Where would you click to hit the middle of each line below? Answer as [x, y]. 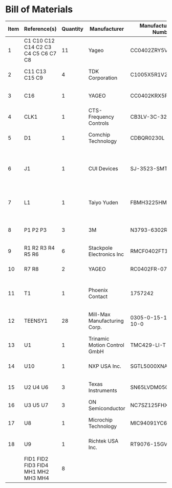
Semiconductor [107, 408]
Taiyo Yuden [103, 202]
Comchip [99, 135]
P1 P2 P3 [35, 230]
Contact [98, 296]
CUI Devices [103, 168]
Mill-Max [100, 314]
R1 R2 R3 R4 [39, 248]
